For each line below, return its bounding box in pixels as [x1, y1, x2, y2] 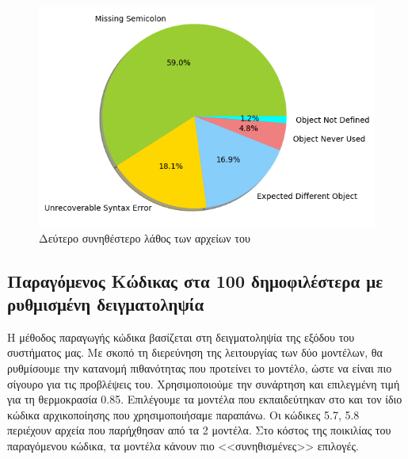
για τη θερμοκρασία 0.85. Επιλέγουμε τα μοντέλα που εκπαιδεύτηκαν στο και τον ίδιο [7, 391, 402, 407]
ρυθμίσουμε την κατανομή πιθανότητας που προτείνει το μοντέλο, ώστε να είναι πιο [7, 359, 392, 376]
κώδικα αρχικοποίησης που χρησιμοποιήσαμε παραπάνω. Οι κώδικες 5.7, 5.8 [7, 406, 360, 423]
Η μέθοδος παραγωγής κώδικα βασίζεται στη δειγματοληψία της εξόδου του [7, 328, 355, 345]
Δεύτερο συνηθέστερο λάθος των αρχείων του [39, 229, 250, 246]
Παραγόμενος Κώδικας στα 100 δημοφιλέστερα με [7, 268, 383, 293]
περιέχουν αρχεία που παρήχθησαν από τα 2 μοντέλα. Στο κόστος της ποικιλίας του [7, 422, 391, 438]
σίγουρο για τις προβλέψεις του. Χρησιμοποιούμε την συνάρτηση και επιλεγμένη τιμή [7, 375, 400, 392]
